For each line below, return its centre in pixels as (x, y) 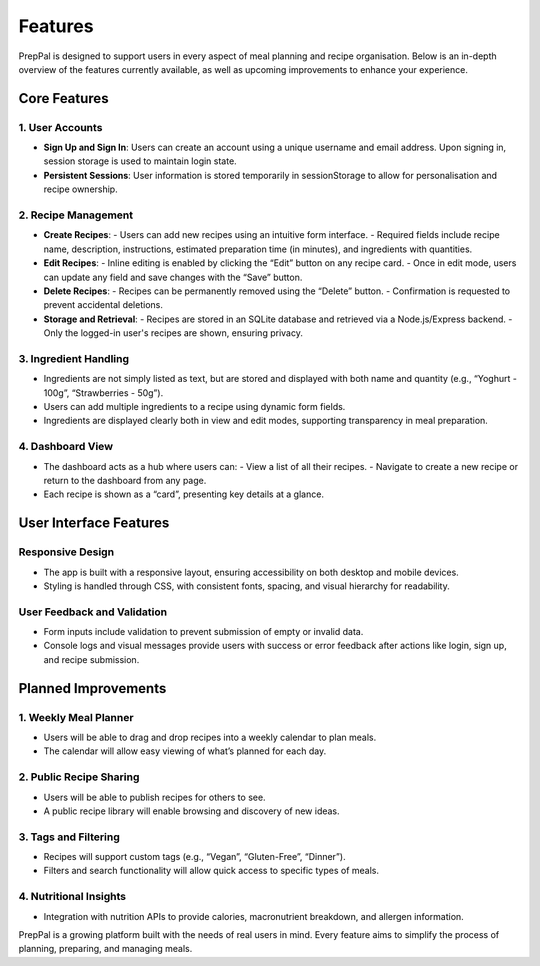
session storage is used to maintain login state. (140, 161)
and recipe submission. (91, 659)
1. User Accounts (60, 127)
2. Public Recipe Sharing (79, 777)
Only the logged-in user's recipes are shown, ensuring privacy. (173, 333)
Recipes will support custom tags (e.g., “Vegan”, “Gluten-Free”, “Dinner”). (194, 857)
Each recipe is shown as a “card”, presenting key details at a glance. (184, 494)
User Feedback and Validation (93, 612)
